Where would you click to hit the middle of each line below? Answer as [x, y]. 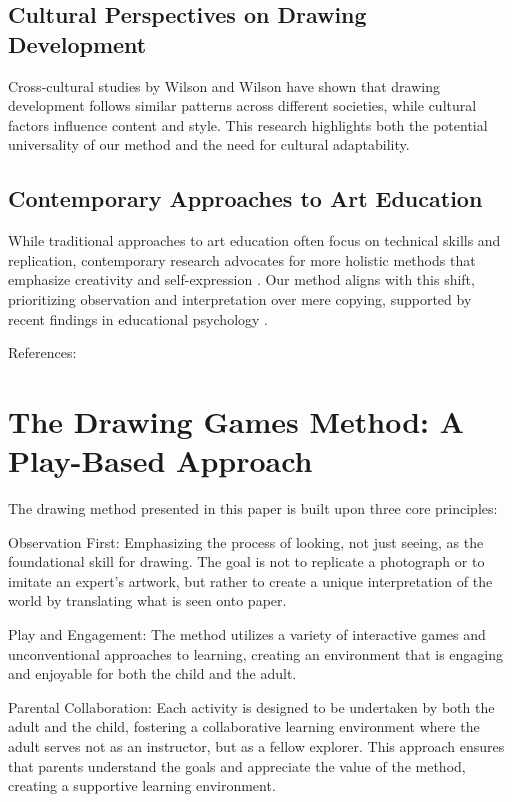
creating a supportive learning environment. [142, 785]
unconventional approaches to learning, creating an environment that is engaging [256, 653]
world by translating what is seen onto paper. [147, 600]
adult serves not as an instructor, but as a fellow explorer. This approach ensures [256, 745]
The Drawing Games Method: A [236, 420]
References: [42, 352]
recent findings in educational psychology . [138, 318]
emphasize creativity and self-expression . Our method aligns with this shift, [241, 279]
